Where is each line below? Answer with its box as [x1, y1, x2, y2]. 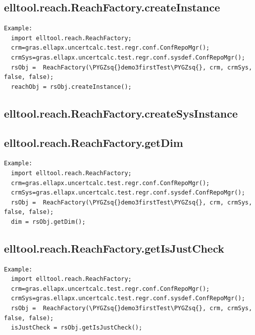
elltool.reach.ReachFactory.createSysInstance [4, 105, 238, 121]
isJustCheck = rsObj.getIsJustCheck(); [11, 324, 143, 332]
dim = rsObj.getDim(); [11, 218, 86, 225]
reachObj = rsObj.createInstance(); [11, 83, 132, 90]
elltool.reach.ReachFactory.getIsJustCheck [4, 240, 224, 256]
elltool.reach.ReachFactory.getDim [4, 134, 183, 150]
